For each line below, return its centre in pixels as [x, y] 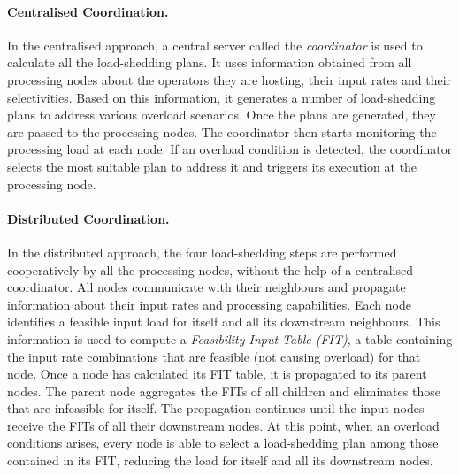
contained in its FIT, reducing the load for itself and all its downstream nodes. [220, 460]
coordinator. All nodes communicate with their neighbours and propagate [207, 287]
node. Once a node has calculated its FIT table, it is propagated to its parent [217, 374]
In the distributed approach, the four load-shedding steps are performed [202, 252]
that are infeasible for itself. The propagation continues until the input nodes [216, 408]
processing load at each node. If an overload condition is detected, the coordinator [230, 149]
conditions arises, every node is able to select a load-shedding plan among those [223, 443]
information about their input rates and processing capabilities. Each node [209, 304]
